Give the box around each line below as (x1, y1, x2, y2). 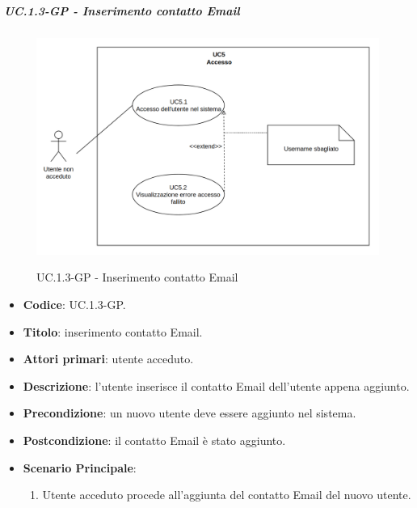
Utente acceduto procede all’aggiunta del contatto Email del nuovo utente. (42, 486, 411, 503)
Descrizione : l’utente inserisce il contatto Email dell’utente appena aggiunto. (23, 377, 410, 394)
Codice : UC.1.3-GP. (23, 296, 126, 313)
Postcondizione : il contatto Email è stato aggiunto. (23, 432, 286, 449)
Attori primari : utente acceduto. (23, 350, 194, 367)
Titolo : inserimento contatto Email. (23, 323, 203, 340)
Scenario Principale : (23, 459, 137, 476)
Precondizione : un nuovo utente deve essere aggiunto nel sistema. (23, 404, 356, 421)
